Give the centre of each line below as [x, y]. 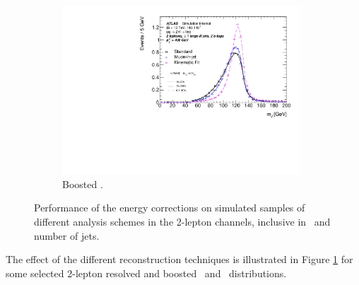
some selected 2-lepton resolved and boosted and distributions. [146, 273]
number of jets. [67, 235]
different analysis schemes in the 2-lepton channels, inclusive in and [182, 222]
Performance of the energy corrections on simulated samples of [170, 208]
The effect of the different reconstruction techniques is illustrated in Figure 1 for [179, 259]
